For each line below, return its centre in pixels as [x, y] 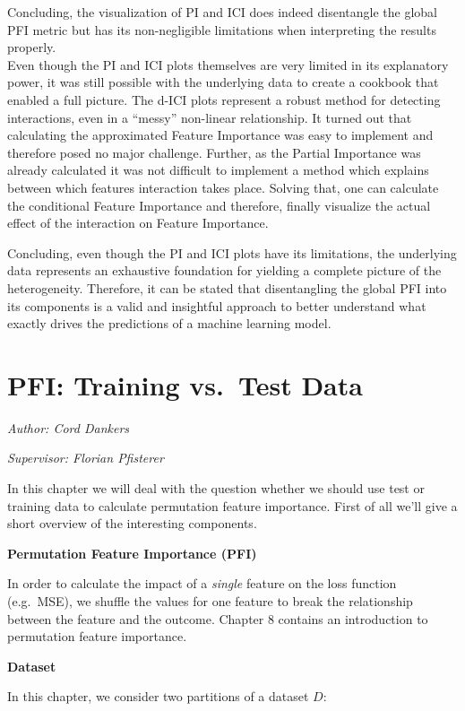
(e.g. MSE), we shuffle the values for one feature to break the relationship [210, 600]
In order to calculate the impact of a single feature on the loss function [202, 583]
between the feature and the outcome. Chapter [136, 618]
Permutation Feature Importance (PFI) [132, 553]
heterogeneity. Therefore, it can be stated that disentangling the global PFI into [227, 287]
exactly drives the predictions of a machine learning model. [169, 323]
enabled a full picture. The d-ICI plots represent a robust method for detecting [224, 99]
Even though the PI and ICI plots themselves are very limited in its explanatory [228, 64]
